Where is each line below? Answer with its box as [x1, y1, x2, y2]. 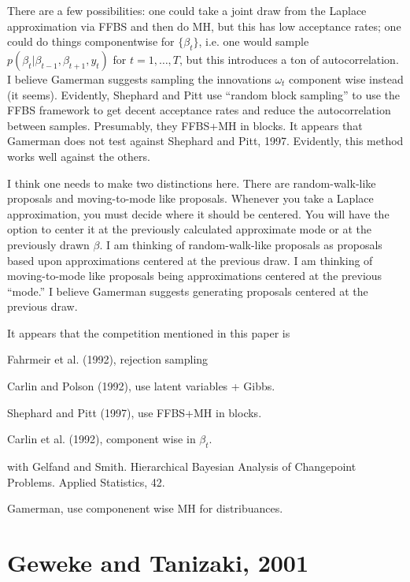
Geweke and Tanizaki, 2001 [7, 547, 309, 579]
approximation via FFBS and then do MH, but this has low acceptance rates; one [7, 17, 401, 34]
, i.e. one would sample [198, 33, 309, 50]
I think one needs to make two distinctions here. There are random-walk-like [7, 174, 376, 191]
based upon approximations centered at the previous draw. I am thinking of [7, 252, 373, 268]
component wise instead [289, 70, 404, 87]
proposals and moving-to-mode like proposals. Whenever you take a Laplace [7, 190, 374, 207]
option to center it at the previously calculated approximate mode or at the [7, 221, 372, 237]
